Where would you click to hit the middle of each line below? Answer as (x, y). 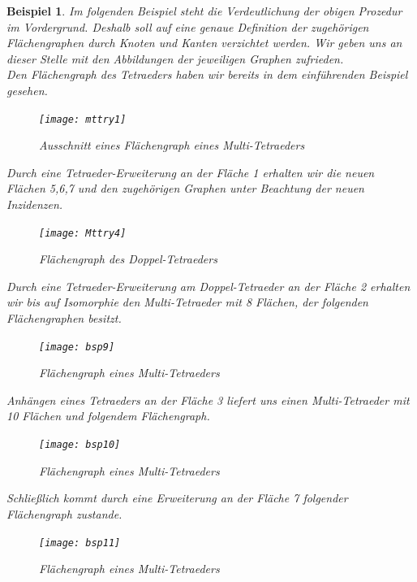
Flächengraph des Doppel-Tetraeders (128, 259)
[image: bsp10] (80, 445)
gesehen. (27, 90)
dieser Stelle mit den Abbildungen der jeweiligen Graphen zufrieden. (175, 58)
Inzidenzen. (35, 204)
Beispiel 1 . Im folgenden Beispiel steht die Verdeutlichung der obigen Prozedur (204, 11)
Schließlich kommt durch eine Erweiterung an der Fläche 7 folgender (177, 498)
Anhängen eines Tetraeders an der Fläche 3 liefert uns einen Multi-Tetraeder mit (208, 400)
